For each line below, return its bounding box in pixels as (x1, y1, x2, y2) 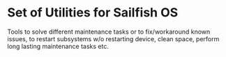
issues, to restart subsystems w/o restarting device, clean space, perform (7, 34, 220, 43)
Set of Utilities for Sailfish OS (7, 5, 179, 21)
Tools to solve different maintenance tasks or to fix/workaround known (7, 27, 211, 36)
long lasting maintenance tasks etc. (7, 42, 110, 50)
